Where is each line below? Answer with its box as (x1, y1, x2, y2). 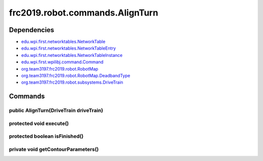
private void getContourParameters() (9, 146, 99, 153)
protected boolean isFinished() (9, 133, 84, 140)
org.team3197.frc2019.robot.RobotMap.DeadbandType (21, 73, 131, 79)
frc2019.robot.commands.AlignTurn (9, 7, 158, 18)
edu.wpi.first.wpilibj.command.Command (21, 59, 104, 65)
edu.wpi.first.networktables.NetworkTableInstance (21, 52, 123, 58)
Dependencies (9, 26, 55, 34)
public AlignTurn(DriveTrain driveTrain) (9, 107, 103, 114)
